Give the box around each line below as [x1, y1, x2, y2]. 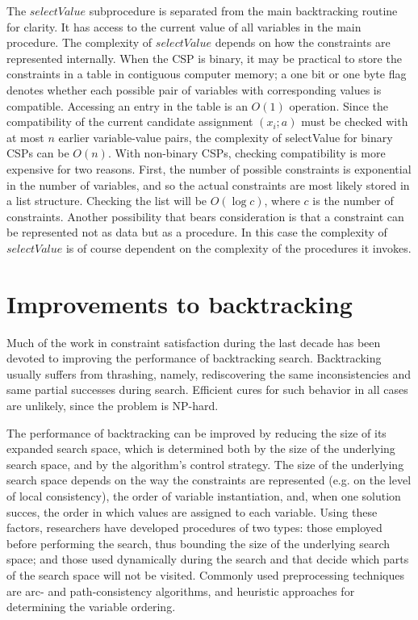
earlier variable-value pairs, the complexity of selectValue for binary [58, 128, 393, 145]
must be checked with [301, 113, 408, 130]
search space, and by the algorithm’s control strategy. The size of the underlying [6, 455, 404, 472]
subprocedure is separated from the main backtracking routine [89, 2, 398, 19]
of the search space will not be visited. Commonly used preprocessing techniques [6, 566, 404, 583]
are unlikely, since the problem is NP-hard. [6, 397, 219, 413]
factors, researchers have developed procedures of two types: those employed [6, 519, 382, 536]
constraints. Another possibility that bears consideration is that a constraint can [6, 207, 404, 224]
